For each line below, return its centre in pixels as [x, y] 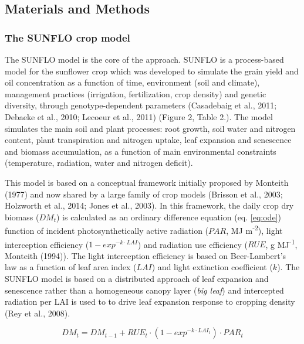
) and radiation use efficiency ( [192, 244]
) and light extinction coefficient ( [212, 267]
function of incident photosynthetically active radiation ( [107, 230]
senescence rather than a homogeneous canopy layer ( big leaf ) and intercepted [144, 290]
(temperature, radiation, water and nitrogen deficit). [99, 163]
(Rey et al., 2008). [38, 313]
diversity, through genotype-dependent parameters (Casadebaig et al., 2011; [141, 105]
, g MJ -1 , [281, 243]
